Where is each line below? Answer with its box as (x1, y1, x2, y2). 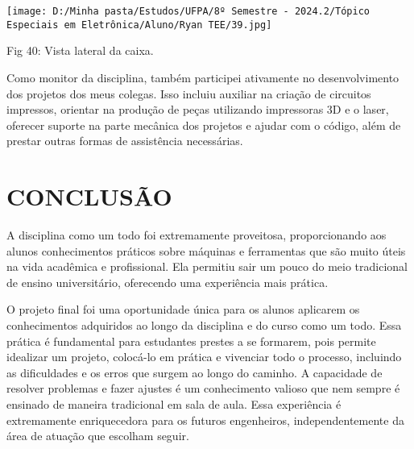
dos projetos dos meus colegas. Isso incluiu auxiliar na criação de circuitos (6, 85, 371, 102)
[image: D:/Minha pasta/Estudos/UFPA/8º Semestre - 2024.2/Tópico (6, 6, 371, 17)
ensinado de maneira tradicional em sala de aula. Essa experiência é (6, 395, 342, 412)
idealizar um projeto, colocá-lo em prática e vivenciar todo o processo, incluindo (6, 348, 402, 365)
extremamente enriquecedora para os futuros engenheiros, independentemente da (6, 411, 404, 428)
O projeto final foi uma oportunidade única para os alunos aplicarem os (6, 301, 360, 318)
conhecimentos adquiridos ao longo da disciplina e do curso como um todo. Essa (6, 316, 402, 333)
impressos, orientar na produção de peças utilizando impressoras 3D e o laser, (6, 101, 389, 118)
